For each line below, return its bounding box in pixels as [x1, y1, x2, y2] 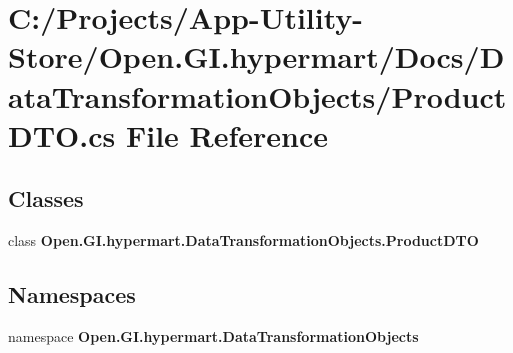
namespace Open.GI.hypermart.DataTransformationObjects [8, 325, 419, 346]
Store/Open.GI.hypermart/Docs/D [8, 36, 505, 77]
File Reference [125, 114, 329, 155]
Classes [8, 183, 84, 214]
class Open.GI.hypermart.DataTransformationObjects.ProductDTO [8, 230, 479, 251]
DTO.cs [8, 114, 116, 155]
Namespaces [8, 279, 136, 310]
